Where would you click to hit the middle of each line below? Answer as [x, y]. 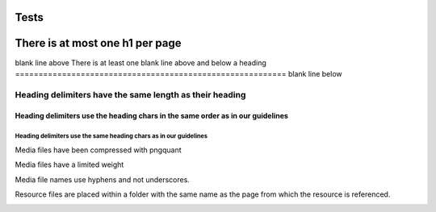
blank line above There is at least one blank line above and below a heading [140, 62]
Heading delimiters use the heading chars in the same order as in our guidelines [151, 116]
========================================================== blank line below [178, 73]
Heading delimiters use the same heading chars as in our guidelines [111, 136]
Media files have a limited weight [69, 164]
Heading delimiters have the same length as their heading [130, 94]
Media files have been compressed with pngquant [98, 150]
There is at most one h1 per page [98, 43]
